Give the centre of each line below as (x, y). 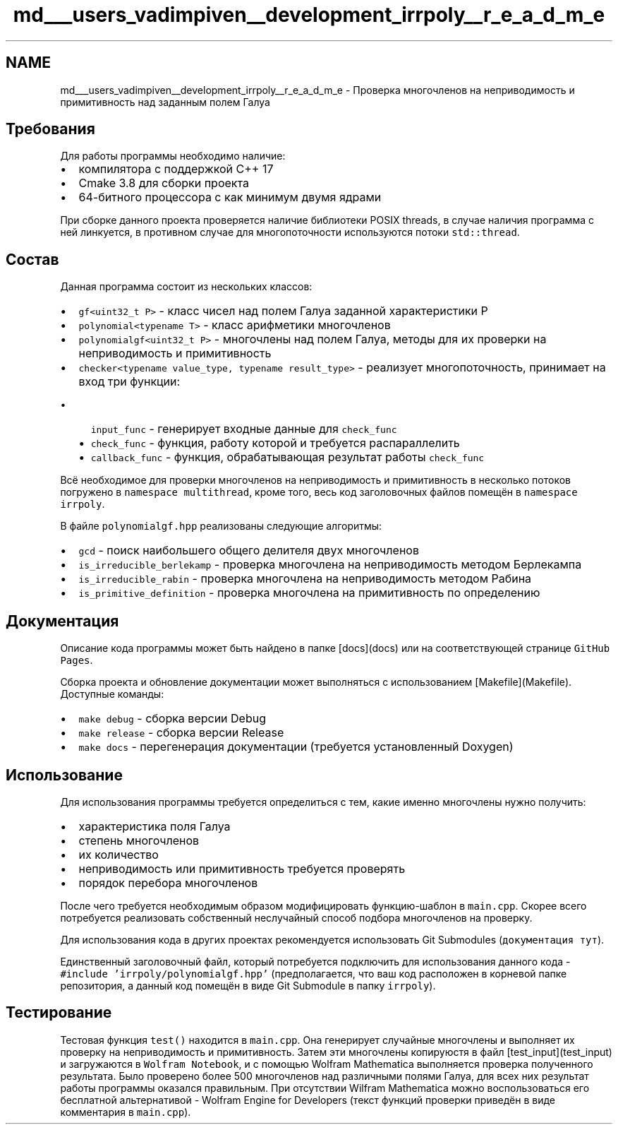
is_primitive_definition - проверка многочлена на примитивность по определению (309, 593)
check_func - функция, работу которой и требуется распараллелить (275, 443)
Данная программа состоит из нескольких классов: (186, 287)
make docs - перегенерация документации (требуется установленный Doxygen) (296, 747)
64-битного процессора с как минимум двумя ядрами (230, 197)
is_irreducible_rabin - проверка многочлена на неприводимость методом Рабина (305, 579)
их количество (119, 854)
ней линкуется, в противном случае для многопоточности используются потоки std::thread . (290, 232)
